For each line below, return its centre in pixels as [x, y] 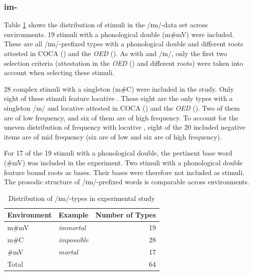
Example [74, 215]
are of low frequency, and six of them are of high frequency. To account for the [121, 117]
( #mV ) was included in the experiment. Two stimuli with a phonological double [123, 162]
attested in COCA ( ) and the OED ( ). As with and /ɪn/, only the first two [116, 53]
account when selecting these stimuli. [59, 72]
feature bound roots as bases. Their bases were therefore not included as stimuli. [124, 172]
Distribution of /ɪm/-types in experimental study [82, 198]
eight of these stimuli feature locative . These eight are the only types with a [118, 98]
